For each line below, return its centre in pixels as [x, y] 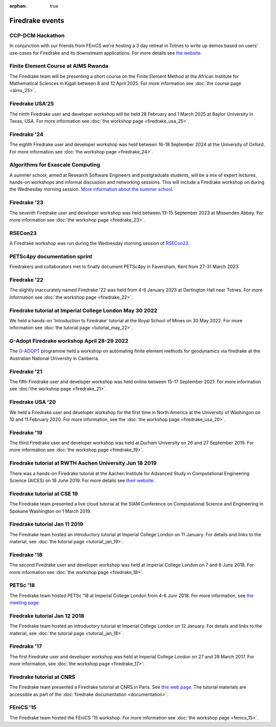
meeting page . [25, 603]
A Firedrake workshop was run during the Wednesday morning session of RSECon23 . [100, 244]
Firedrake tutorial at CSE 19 [44, 494]
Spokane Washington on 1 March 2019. [50, 511]
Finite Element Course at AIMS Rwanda [59, 66]
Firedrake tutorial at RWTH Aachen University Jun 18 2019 [83, 463]
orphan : [18, 6]
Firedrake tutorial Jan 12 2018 [47, 615]
